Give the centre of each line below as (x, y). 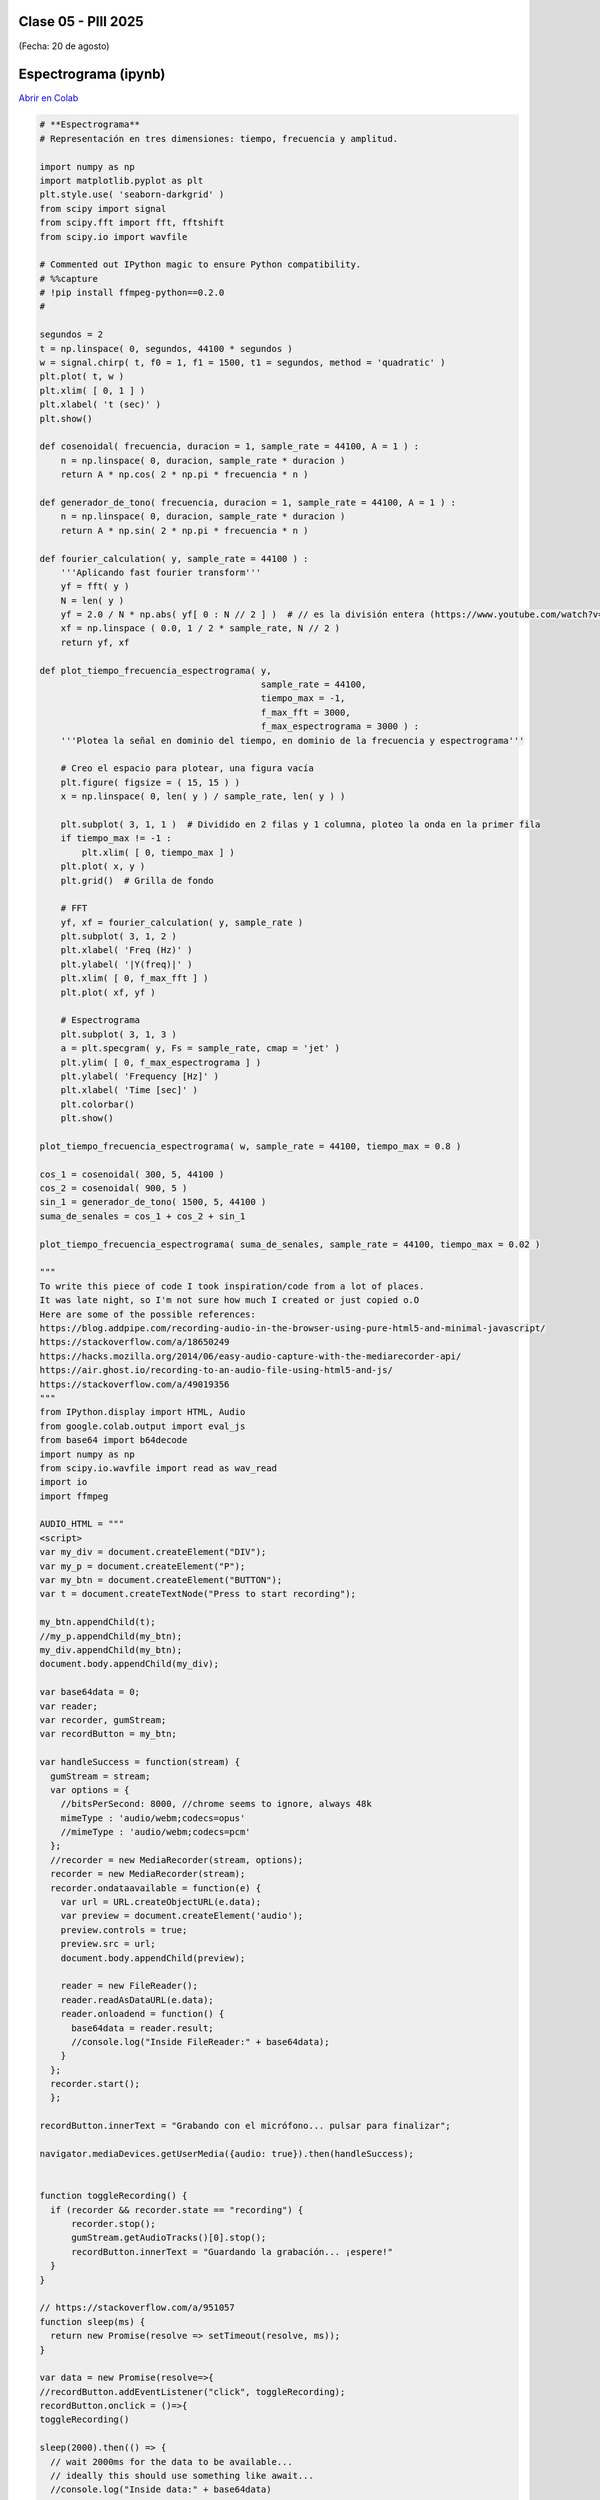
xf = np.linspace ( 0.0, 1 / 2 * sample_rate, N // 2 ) (200, 628)
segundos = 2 (71, 334)
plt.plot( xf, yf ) (108, 992)
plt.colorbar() (97, 1104)
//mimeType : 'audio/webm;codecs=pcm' (155, 1832)
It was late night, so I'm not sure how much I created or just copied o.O (229, 1300)
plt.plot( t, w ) (82, 376)
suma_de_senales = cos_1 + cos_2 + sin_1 (142, 1216)
